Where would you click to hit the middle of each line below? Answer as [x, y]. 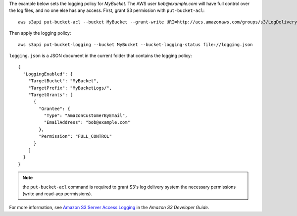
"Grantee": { [54, 108]
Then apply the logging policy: [40, 33]
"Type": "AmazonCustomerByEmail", [86, 116]
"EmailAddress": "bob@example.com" [87, 122]
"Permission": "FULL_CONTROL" [75, 136]
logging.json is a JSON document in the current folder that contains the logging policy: [100, 55]
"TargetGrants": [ [50, 95]
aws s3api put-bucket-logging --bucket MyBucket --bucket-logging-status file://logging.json [135, 44]
